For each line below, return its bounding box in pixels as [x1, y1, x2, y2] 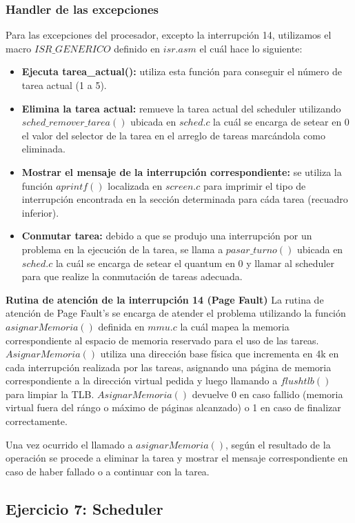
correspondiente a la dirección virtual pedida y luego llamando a [6, 373, 278, 388]
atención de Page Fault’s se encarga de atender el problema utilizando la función [6, 306, 346, 320]
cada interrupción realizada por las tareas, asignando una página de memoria [6, 359, 332, 374]
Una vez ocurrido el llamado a [6, 437, 133, 451]
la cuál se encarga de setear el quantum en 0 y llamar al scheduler [55, 255, 334, 270]
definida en [98, 319, 145, 333]
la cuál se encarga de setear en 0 [213, 115, 349, 129]
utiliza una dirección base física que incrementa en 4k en [100, 346, 339, 361]
